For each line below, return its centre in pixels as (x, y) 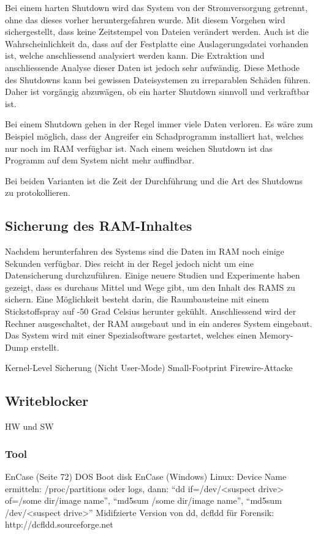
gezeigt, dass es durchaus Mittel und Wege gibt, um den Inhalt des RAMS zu (150, 287)
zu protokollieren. (38, 193)
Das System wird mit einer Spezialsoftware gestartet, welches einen (131, 335)
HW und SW (29, 426)
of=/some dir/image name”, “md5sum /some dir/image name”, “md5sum (143, 500)
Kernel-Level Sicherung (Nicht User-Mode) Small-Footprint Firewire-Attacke (149, 368)
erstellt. (45, 347)
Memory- (276, 335)
